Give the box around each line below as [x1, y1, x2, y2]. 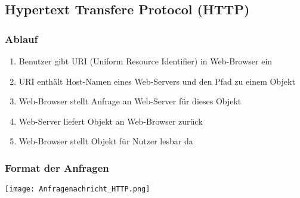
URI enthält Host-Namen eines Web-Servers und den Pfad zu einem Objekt [18, 75, 295, 87]
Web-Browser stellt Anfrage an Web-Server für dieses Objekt [18, 95, 242, 107]
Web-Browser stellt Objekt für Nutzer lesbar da [18, 135, 193, 147]
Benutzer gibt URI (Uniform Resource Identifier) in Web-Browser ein [18, 55, 273, 67]
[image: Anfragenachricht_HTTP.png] [5, 185, 150, 194]
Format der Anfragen [5, 160, 109, 175]
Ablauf [5, 31, 38, 46]
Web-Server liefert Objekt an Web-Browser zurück [18, 115, 203, 127]
